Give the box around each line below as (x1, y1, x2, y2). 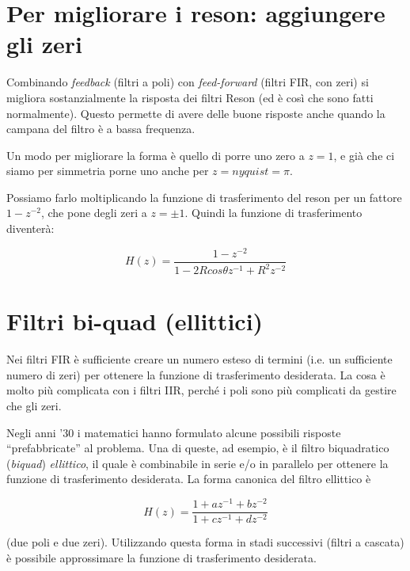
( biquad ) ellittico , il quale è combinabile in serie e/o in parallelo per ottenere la (6, 455, 389, 471)
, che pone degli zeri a (40, 204, 147, 221)
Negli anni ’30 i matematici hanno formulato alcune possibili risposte (6, 424, 341, 440)
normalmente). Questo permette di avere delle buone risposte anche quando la (6, 105, 385, 121)
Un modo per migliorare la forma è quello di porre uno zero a (6, 147, 305, 163)
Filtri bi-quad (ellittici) (6, 305, 264, 337)
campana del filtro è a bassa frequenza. (6, 120, 196, 137)
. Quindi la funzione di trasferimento (184, 204, 363, 221)
